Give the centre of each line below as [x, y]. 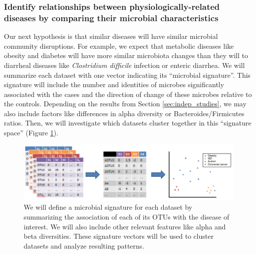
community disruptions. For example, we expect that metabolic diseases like [119, 46]
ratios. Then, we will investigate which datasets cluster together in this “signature [128, 123]
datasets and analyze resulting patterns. [84, 245]
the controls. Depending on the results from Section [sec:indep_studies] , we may [125, 104]
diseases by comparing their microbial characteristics [111, 17]
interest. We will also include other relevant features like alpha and [125, 226]
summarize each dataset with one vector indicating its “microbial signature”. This [127, 75]
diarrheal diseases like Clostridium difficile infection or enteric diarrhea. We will [125, 65]
